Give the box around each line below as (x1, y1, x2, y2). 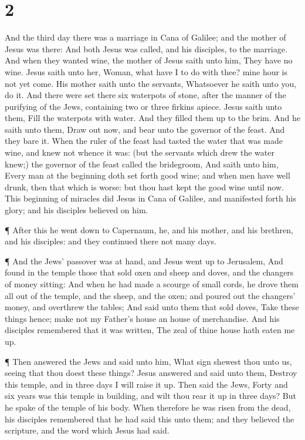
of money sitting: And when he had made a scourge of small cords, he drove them (5, 278, 299, 290)
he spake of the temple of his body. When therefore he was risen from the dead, (5, 401, 291, 413)
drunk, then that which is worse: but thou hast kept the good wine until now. (5, 180, 284, 193)
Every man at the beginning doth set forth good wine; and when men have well (5, 169, 290, 182)
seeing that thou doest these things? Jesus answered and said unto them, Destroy (5, 367, 297, 379)
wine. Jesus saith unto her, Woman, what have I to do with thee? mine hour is (5, 65, 288, 78)
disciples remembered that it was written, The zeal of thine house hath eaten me (5, 324, 295, 336)
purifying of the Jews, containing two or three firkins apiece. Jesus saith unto (5, 100, 282, 112)
